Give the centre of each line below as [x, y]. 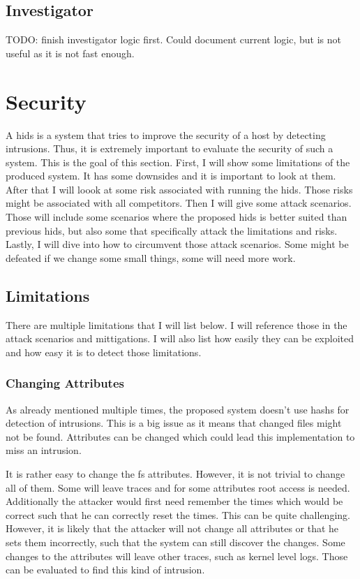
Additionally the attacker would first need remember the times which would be [174, 501]
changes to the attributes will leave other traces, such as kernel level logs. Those [177, 556]
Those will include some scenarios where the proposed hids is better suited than [177, 217]
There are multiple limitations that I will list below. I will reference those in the [177, 324]
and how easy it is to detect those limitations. [104, 352]
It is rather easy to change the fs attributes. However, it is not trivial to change [175, 474]
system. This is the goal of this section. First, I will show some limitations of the [178, 162]
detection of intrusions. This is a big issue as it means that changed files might [174, 423]
